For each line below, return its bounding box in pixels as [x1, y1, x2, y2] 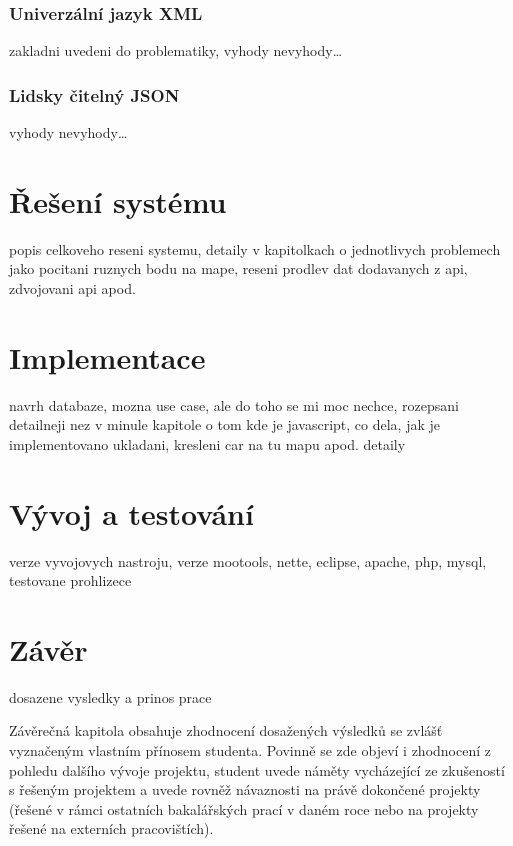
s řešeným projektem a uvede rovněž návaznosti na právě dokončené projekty [9, 779, 481, 800]
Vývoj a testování [9, 492, 254, 533]
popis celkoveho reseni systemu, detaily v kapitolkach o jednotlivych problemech [9, 238, 501, 259]
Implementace [9, 336, 206, 377]
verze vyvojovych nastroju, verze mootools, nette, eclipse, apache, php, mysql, [9, 550, 487, 571]
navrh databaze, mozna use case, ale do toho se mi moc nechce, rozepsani [9, 394, 459, 415]
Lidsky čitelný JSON [9, 82, 180, 107]
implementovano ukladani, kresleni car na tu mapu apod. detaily [9, 433, 406, 454]
